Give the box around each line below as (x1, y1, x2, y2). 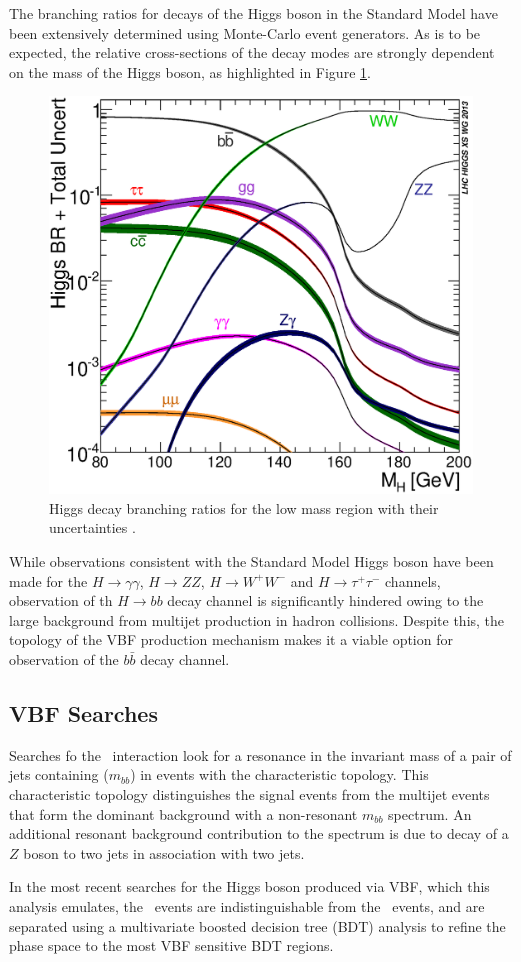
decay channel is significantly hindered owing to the (167, 590, 484, 611)
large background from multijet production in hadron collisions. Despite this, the (9, 609, 505, 630)
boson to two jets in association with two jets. (23, 842, 305, 863)
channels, (385, 570, 441, 591)
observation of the (9, 649, 119, 670)
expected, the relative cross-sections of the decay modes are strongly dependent (9, 42, 495, 63)
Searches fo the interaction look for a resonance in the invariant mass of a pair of (9, 744, 512, 765)
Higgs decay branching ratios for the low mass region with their (49, 497, 439, 518)
